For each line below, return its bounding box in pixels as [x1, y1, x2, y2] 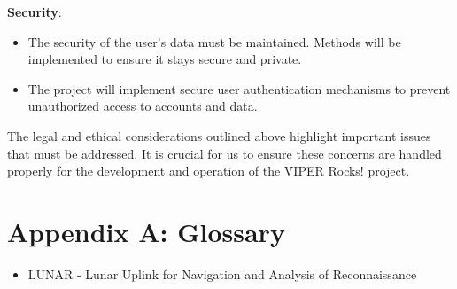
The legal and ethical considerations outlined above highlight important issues [7, 126, 431, 144]
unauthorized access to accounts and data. [27, 97, 258, 115]
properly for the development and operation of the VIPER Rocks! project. [7, 161, 410, 180]
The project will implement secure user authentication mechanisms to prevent [27, 79, 451, 98]
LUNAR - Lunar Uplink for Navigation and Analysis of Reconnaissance [27, 264, 417, 283]
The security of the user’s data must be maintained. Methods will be [27, 32, 401, 51]
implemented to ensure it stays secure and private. [27, 50, 302, 68]
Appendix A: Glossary [7, 213, 285, 249]
